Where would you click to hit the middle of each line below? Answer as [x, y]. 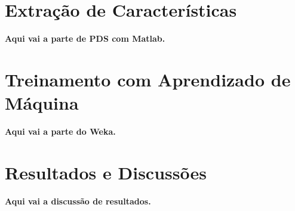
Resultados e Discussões [106, 172]
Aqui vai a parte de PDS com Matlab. [85, 38]
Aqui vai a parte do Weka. [60, 131]
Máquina [42, 103]
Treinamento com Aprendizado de [148, 79]
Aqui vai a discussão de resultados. [78, 201]
